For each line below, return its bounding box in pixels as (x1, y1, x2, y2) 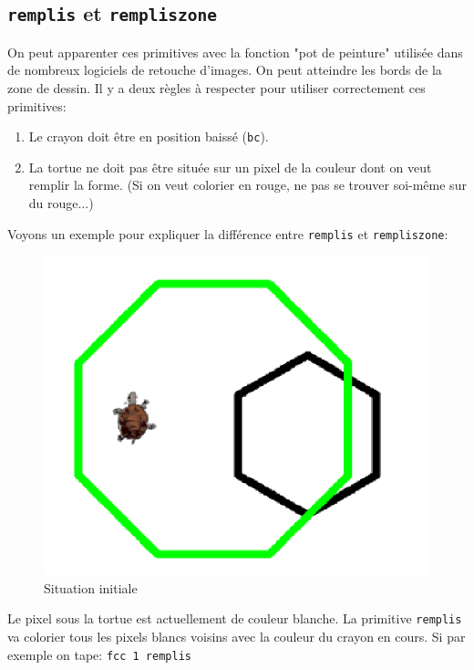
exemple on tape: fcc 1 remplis (7, 644, 191, 664)
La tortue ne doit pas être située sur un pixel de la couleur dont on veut (28, 157, 432, 176)
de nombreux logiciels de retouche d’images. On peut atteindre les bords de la (7, 60, 442, 79)
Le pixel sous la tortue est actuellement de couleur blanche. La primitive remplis (7, 609, 462, 628)
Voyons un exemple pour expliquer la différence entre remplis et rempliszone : (7, 224, 448, 243)
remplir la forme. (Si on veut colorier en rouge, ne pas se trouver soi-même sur (28, 175, 467, 194)
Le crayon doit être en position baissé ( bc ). (28, 127, 269, 146)
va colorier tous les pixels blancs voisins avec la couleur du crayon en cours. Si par (7, 627, 466, 646)
